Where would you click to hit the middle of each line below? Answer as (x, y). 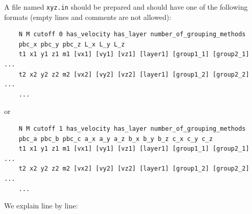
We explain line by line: (41, 206)
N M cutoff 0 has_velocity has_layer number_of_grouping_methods (132, 34)
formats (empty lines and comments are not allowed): (88, 17)
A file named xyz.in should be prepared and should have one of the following (126, 7)
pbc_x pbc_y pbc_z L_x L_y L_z (72, 44)
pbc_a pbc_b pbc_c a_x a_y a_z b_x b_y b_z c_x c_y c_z (116, 139)
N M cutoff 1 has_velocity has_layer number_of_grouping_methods (132, 129)
